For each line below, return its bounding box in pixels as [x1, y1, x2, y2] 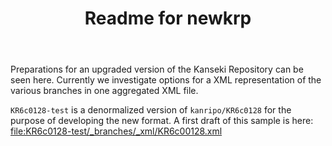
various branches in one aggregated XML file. [10, 85, 199, 97]
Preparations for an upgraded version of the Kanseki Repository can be [10, 63, 304, 76]
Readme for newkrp [84, 7, 252, 30]
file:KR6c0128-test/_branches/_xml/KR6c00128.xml [10, 125, 223, 137]
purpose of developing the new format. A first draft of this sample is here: [10, 115, 314, 127]
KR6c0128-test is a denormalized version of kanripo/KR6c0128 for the [10, 104, 292, 116]
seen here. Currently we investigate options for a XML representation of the [10, 74, 322, 86]
